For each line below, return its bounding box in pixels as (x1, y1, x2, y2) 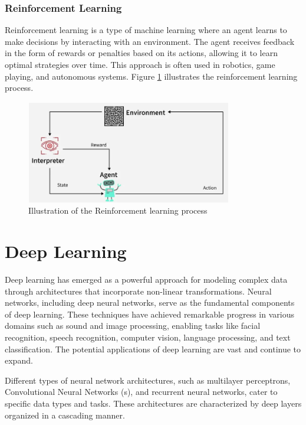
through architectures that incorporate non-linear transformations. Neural (5, 285, 272, 297)
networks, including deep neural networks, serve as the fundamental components (5, 296, 295, 309)
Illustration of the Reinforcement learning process (28, 204, 208, 217)
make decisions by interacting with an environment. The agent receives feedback (5, 35, 295, 47)
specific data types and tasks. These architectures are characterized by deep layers (5, 397, 302, 410)
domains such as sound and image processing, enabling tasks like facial (5, 319, 261, 332)
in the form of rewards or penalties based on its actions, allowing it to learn (5, 47, 278, 59)
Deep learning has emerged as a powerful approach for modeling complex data (5, 273, 288, 286)
